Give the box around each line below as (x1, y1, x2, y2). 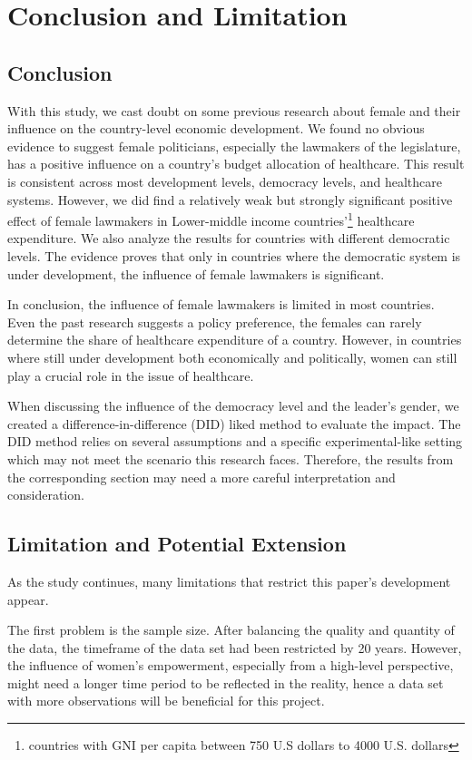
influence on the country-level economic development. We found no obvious (7, 119, 425, 138)
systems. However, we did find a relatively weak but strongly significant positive (7, 190, 453, 209)
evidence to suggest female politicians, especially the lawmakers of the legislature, (7, 136, 461, 155)
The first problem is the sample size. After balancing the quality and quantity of (7, 620, 455, 639)
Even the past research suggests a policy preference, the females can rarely (7, 312, 422, 331)
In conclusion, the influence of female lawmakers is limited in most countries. (7, 295, 435, 314)
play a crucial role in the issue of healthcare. (7, 365, 254, 385)
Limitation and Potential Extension (7, 530, 347, 558)
